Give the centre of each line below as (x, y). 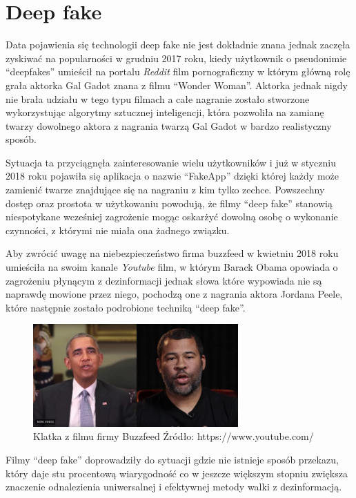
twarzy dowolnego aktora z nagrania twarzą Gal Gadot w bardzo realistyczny (169, 125)
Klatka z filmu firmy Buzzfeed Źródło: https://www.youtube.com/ (174, 436)
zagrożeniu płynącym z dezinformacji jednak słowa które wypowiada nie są (164, 280)
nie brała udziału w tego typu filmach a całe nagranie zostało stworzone (158, 98)
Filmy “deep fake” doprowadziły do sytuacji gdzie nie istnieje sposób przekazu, (172, 459)
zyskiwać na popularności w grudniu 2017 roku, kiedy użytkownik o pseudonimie (176, 58)
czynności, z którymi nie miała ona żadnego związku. (118, 230)
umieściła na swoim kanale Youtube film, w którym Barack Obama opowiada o (172, 267)
